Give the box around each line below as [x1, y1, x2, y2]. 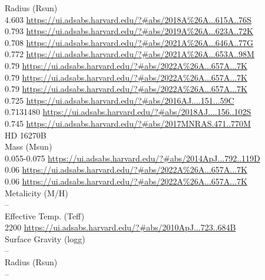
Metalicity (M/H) [5, 186, 68, 199]
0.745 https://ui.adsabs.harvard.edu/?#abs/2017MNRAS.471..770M [5, 117, 251, 129]
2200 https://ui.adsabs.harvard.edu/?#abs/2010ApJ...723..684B [5, 221, 236, 233]
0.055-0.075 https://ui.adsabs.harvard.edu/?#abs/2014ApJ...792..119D [5, 151, 260, 164]
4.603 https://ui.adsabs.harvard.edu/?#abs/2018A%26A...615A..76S [5, 13, 251, 25]
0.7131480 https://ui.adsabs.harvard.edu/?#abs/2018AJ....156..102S [5, 106, 251, 118]
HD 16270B [5, 129, 47, 141]
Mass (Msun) [5, 140, 52, 153]
